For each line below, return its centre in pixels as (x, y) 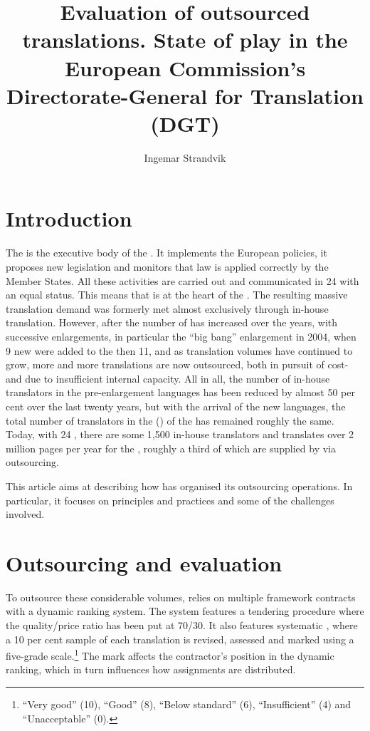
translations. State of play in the (185, 40)
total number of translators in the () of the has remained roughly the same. (170, 420)
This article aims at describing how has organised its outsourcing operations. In (179, 486)
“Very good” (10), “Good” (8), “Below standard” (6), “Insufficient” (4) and (187, 704)
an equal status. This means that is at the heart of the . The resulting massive (177, 295)
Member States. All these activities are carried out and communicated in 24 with (183, 280)
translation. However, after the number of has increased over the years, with (172, 322)
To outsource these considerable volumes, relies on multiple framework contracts (181, 597)
